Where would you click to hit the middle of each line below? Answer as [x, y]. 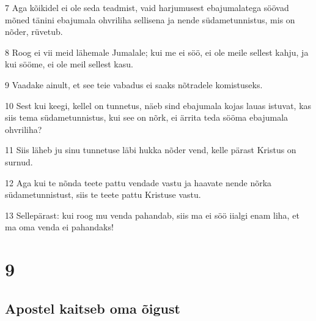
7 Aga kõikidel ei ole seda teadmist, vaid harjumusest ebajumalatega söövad [147, 7]
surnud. [19, 161]
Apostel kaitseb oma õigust [93, 308]
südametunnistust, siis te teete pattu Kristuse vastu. [103, 194]
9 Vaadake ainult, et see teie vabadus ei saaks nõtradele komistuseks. [134, 84]
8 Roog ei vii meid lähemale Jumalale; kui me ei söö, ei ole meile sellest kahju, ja [157, 52]
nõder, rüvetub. [34, 32]
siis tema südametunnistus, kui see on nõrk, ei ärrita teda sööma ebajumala [147, 117]
